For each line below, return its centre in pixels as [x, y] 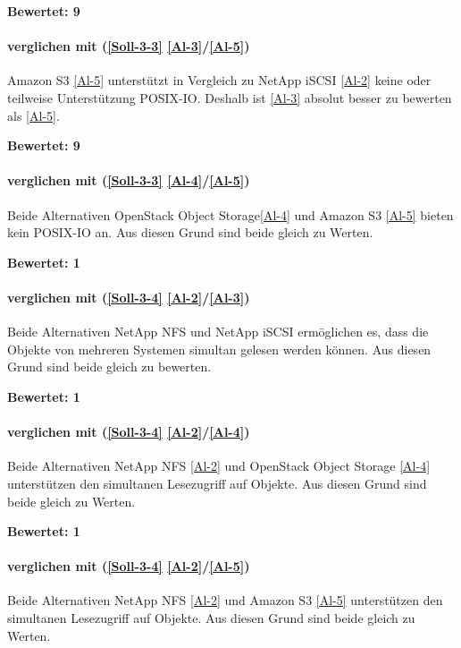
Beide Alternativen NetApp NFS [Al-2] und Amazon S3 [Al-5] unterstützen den [225, 600]
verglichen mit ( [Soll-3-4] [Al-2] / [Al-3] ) [129, 297]
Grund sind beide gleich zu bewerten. [109, 367]
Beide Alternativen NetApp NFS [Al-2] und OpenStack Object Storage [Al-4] [219, 466]
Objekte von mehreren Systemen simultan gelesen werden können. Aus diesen [219, 349]
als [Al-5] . [34, 115]
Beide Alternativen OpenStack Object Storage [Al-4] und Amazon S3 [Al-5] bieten [230, 214]
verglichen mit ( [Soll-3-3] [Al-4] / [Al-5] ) [129, 180]
